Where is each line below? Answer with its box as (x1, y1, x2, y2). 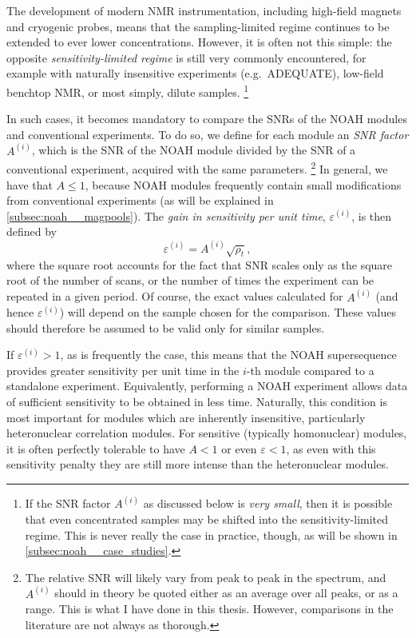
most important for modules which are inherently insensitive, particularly (6, 409, 366, 425)
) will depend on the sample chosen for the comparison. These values (59, 304, 396, 321)
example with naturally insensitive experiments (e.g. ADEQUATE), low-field (6, 65, 384, 82)
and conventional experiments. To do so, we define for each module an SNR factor (6, 126, 409, 142)
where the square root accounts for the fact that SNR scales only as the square (6, 256, 393, 273)
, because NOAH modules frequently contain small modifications (85, 176, 402, 193)
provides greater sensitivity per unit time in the (6, 361, 240, 378)
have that (6, 176, 53, 193)
